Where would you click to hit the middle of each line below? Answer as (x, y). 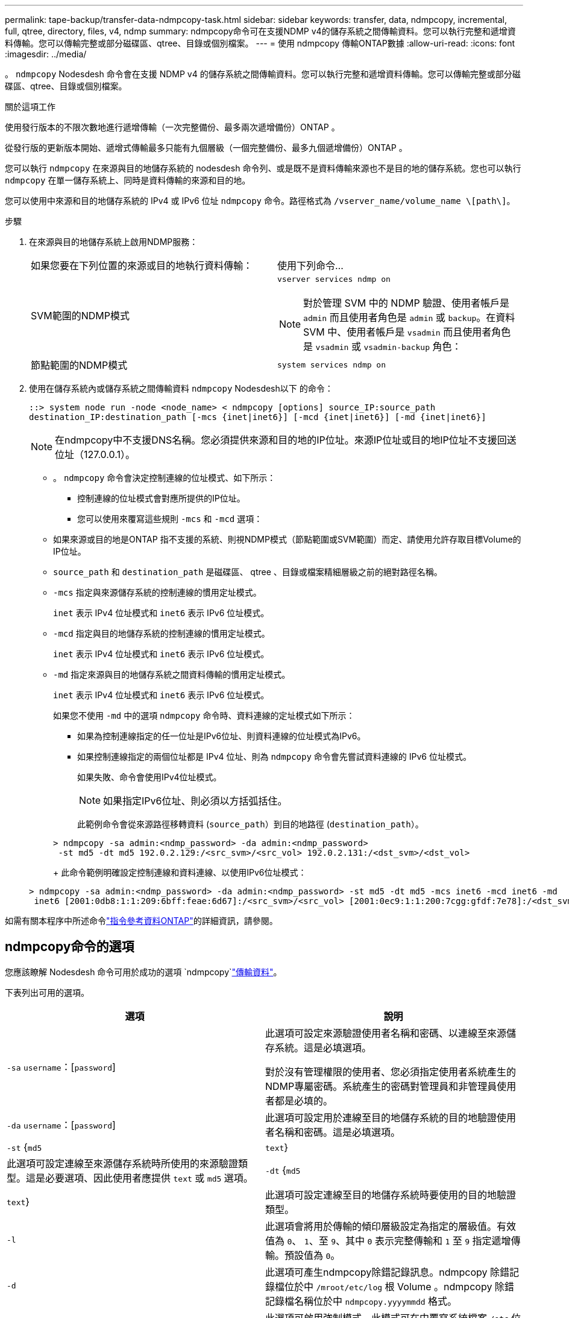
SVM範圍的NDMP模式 (80, 315)
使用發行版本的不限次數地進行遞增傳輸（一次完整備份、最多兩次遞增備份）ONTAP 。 (172, 127)
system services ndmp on (332, 365)
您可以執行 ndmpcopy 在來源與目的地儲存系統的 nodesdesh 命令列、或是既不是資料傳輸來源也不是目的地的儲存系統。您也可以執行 (263, 168)
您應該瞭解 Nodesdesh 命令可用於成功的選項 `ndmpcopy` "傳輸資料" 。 (143, 972)
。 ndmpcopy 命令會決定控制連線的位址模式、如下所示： (165, 478)
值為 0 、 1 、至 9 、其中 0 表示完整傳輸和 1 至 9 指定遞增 (388, 1240)
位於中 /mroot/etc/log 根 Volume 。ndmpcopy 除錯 (399, 1286)
